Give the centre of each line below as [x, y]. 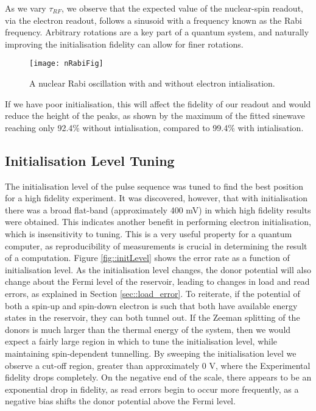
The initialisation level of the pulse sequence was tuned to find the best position [154, 186]
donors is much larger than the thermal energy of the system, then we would [148, 329]
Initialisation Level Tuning [90, 160]
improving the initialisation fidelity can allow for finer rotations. [124, 44]
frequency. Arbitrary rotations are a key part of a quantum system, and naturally [157, 32]
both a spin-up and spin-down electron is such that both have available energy [151, 305]
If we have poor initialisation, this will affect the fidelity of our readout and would [158, 103]
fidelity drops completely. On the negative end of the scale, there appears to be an [158, 377]
